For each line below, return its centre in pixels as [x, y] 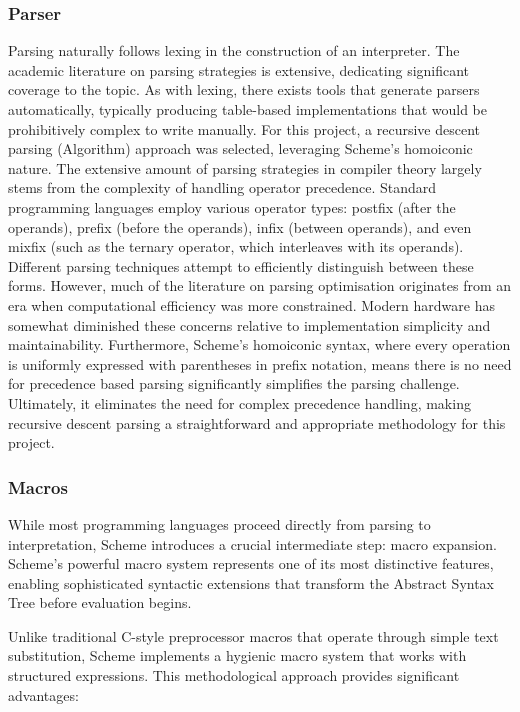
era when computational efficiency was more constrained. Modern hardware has [251, 304]
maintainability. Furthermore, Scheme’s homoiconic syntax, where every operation [259, 344]
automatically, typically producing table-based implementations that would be [247, 109]
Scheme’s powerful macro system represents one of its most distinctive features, [251, 563]
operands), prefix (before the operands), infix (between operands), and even [240, 226]
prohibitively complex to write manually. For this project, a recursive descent [244, 128]
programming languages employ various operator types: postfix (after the [232, 206]
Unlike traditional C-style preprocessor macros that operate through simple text [253, 635]
